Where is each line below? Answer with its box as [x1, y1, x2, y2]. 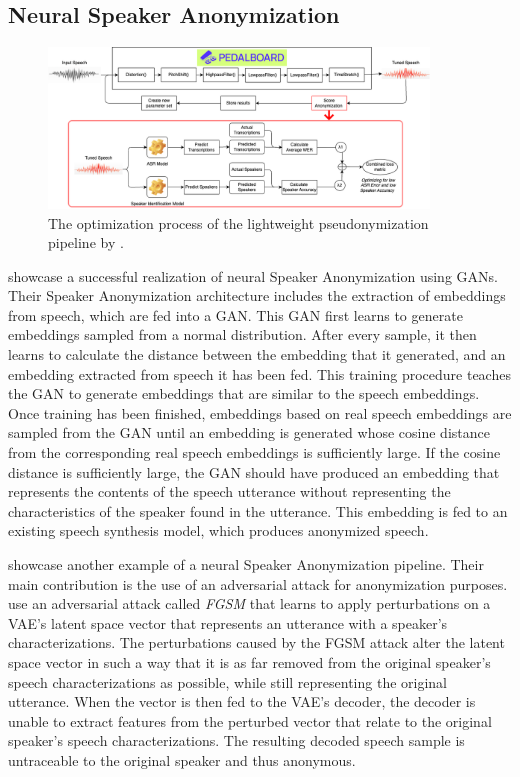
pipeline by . [48, 232, 124, 253]
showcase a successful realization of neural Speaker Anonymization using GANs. [8, 265, 498, 286]
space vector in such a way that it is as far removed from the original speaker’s [8, 651, 491, 672]
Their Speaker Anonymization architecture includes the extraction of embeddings [8, 285, 506, 306]
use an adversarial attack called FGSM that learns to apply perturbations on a [8, 593, 491, 614]
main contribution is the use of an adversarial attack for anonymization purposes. [8, 573, 508, 594]
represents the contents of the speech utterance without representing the [8, 481, 451, 502]
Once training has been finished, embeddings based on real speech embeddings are [8, 402, 512, 423]
